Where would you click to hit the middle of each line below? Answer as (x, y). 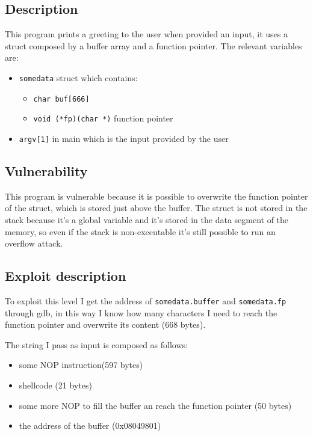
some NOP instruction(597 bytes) (81, 365)
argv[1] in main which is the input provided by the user (124, 138)
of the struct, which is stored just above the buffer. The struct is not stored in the (156, 208)
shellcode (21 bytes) (55, 385)
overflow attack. (34, 243)
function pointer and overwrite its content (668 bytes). (105, 324)
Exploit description (66, 276)
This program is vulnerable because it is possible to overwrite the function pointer (156, 196)
